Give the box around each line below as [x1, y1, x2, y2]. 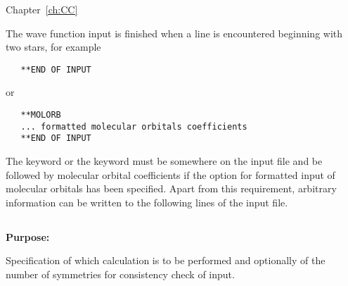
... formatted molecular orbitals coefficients [20, 121, 247, 132]
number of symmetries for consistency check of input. [6, 266, 235, 281]
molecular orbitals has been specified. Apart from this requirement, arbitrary [6, 181, 337, 196]
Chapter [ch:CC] [6, 2, 78, 16]
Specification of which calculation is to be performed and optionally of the [6, 253, 326, 268]
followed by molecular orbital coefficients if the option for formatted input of [6, 167, 335, 182]
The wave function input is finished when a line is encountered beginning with [6, 25, 343, 40]
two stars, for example [6, 39, 101, 54]
